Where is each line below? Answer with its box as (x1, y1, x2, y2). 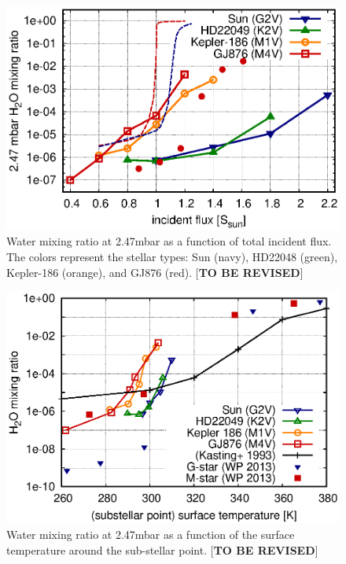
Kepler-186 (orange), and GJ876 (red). (6, 264, 193, 280)
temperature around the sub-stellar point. (6, 541, 208, 558)
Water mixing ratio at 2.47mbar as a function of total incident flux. (6, 233, 332, 249)
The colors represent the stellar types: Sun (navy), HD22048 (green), (6, 248, 338, 264)
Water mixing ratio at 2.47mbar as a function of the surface (6, 525, 295, 542)
